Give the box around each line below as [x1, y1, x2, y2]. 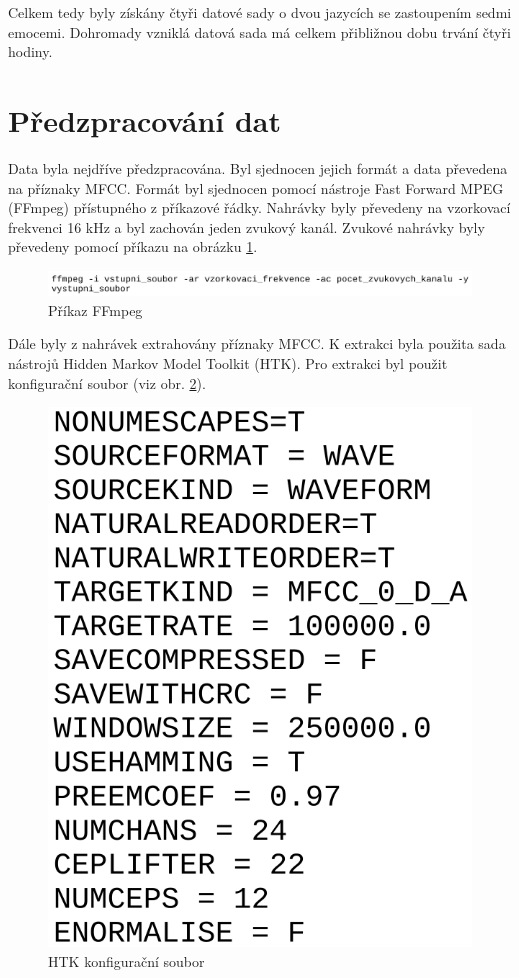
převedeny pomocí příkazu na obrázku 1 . [8, 236, 258, 257]
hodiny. [8, 41, 53, 62]
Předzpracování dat [8, 99, 282, 140]
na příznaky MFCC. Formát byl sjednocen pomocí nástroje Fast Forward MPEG [8, 177, 504, 198]
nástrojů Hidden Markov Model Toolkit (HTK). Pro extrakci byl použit [8, 352, 448, 373]
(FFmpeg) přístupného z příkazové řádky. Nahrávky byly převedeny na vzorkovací [8, 197, 511, 218]
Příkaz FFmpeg [48, 299, 143, 320]
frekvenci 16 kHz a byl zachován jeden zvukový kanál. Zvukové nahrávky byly [8, 216, 485, 237]
